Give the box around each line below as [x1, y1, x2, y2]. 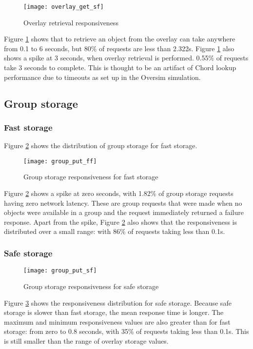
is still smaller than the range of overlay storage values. [4, 335, 169, 346]
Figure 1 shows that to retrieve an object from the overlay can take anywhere [4, 34, 235, 44]
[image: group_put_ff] [23, 157, 97, 165]
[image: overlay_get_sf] [23, 3, 104, 10]
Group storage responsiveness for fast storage [23, 172, 158, 182]
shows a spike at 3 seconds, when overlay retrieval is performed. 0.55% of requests [4, 53, 249, 63]
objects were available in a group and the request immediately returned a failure [4, 207, 244, 217]
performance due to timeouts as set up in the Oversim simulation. [4, 72, 201, 82]
